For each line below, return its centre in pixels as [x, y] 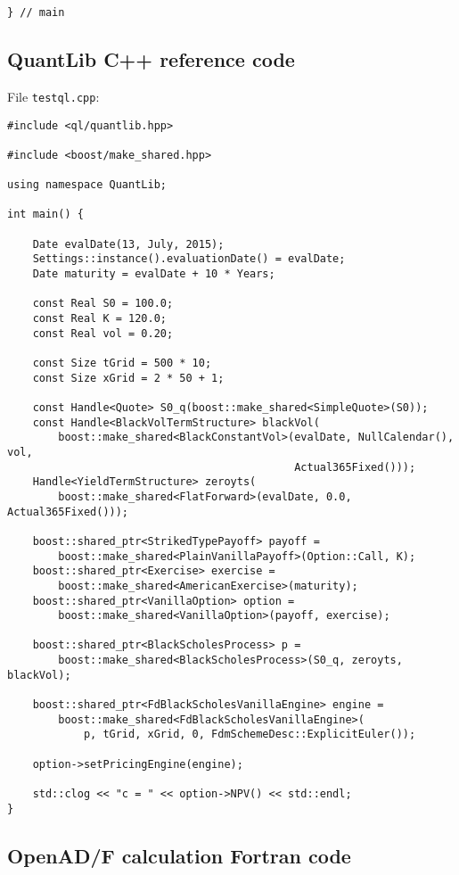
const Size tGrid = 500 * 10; [122, 363]
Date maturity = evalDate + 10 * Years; [154, 274]
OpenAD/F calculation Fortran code [179, 855]
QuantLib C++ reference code [151, 59]
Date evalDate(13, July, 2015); [128, 244]
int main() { [45, 215]
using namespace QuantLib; [87, 185]
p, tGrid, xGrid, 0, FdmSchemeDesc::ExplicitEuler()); [250, 735]
